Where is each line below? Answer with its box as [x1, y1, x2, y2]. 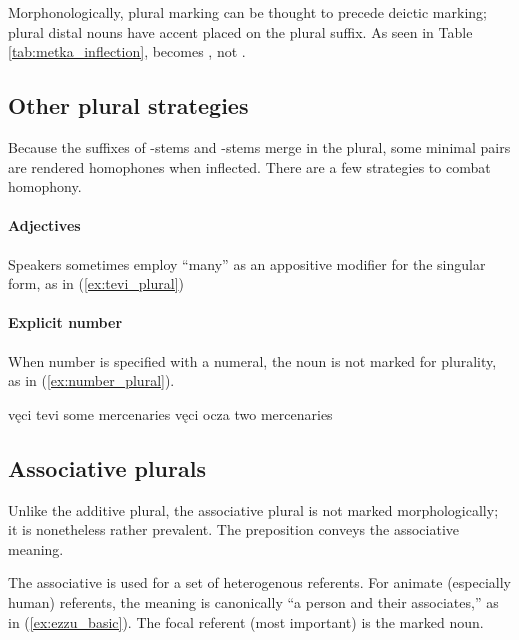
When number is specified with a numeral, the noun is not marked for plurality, [8, 350, 497, 371]
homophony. [8, 176, 82, 197]
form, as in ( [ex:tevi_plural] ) [8, 273, 184, 294]
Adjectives [8, 215, 81, 236]
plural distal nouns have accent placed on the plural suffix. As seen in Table [8, 21, 473, 42]
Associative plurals [8, 452, 206, 483]
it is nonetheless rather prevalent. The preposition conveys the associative [8, 519, 459, 540]
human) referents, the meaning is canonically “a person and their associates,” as [8, 591, 499, 612]
